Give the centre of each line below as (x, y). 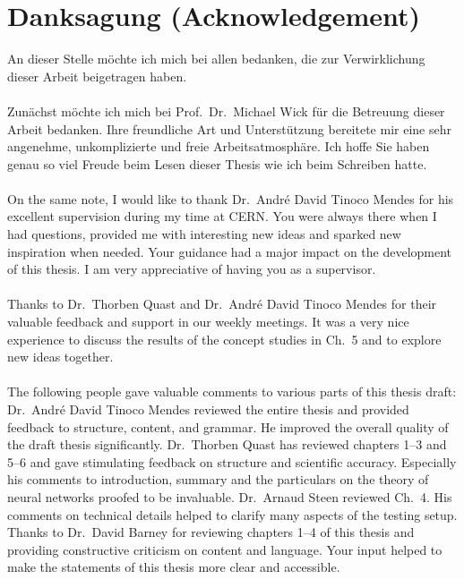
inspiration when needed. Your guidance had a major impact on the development (230, 251)
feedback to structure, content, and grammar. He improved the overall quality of (228, 426)
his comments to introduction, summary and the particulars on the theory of (218, 479)
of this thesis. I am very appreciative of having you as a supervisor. (192, 269)
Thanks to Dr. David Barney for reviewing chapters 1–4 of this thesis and (211, 532)
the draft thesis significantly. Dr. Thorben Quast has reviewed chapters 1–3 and (227, 444)
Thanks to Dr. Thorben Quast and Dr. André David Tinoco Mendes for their (222, 304)
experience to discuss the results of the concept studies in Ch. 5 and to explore (224, 339)
